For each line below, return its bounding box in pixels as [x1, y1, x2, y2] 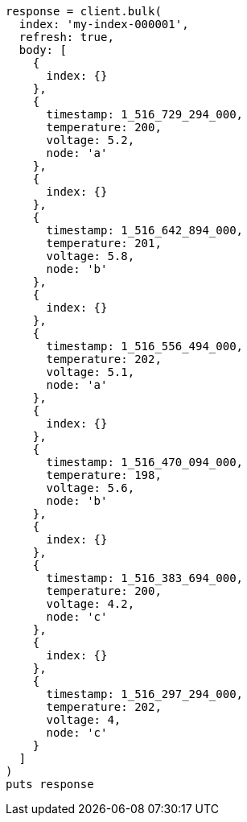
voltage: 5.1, [46, 366, 135, 378]
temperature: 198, [46, 469, 162, 481]
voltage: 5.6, [46, 481, 135, 494]
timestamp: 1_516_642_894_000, [46, 224, 244, 237]
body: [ [19, 43, 67, 56]
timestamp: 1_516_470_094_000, [46, 456, 244, 469]
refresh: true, [19, 31, 114, 43]
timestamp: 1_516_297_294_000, [46, 688, 244, 700]
